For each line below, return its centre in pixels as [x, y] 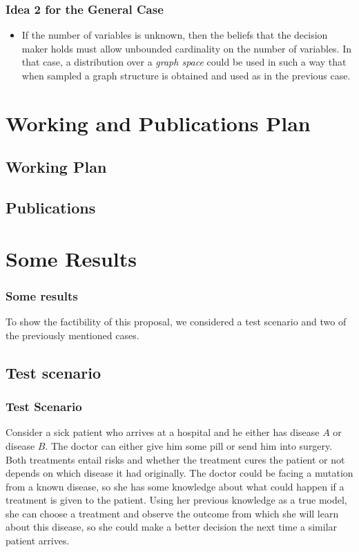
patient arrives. [38, 541]
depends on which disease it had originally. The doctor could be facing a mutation [179, 473]
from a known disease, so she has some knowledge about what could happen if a [175, 486]
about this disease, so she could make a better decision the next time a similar [172, 527]
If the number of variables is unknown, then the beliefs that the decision [175, 35]
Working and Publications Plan [158, 123]
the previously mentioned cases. [72, 335]
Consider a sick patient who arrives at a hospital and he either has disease [163, 432]
